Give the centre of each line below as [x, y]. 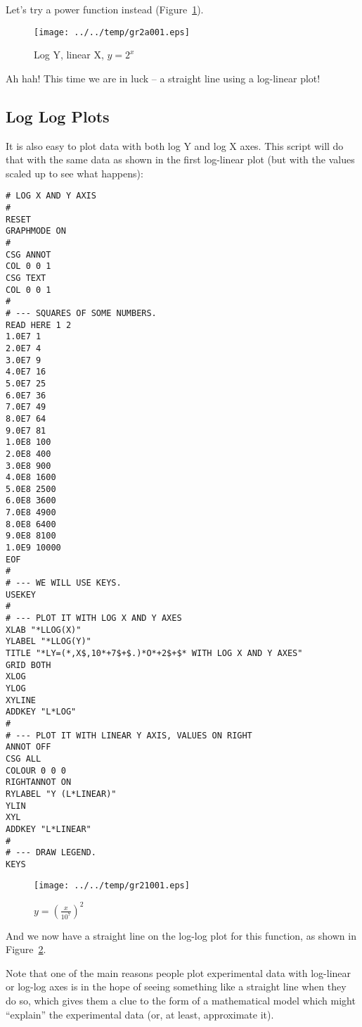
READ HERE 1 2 [39, 325]
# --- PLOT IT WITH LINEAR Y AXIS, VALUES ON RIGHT [129, 735]
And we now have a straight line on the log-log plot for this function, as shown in [181, 935]
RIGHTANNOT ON [39, 782]
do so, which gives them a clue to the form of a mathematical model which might [181, 1001]
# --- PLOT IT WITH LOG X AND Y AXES [94, 618]
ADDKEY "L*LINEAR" [49, 829]
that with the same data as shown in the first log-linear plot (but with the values [180, 159]
